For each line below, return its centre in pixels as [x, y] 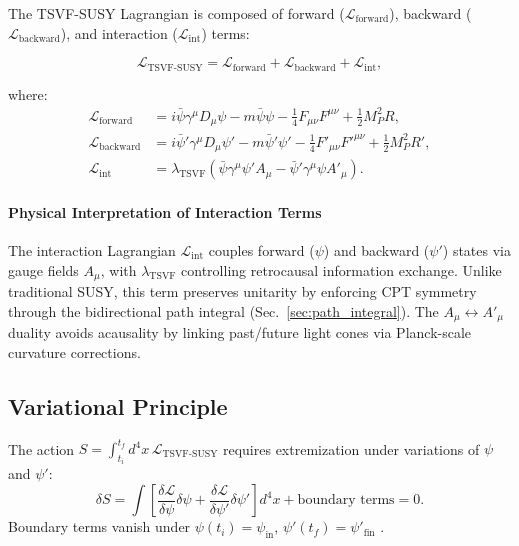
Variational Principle [118, 405]
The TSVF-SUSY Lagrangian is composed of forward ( [176, 13]
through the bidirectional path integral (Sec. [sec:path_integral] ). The [223, 310]
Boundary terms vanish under [99, 526]
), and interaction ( [119, 32]
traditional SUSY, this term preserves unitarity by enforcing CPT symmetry [242, 291]
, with [118, 269]
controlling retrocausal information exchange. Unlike [341, 269]
